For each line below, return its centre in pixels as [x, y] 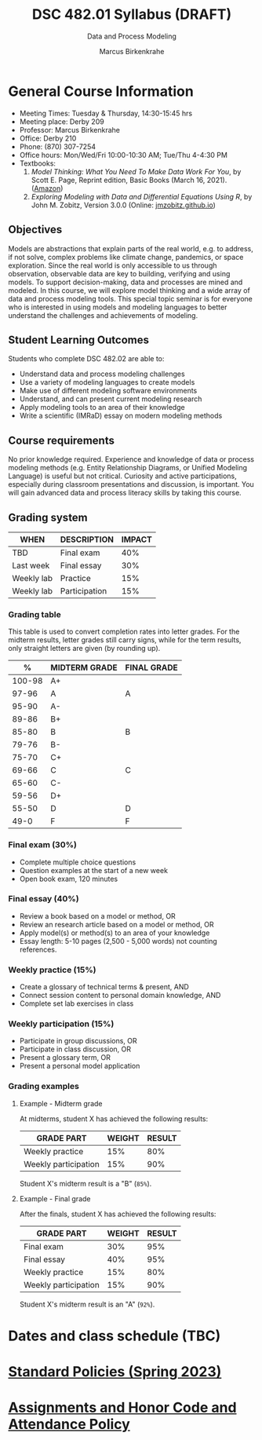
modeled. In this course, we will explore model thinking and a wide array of [129, 290]
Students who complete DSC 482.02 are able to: [86, 359]
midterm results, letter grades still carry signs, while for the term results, [125, 640]
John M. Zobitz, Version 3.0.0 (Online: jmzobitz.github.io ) [123, 205]
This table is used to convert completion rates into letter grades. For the [124, 632]
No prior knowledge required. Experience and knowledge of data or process [131, 459]
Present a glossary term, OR [65, 1058]
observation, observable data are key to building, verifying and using [119, 273]
